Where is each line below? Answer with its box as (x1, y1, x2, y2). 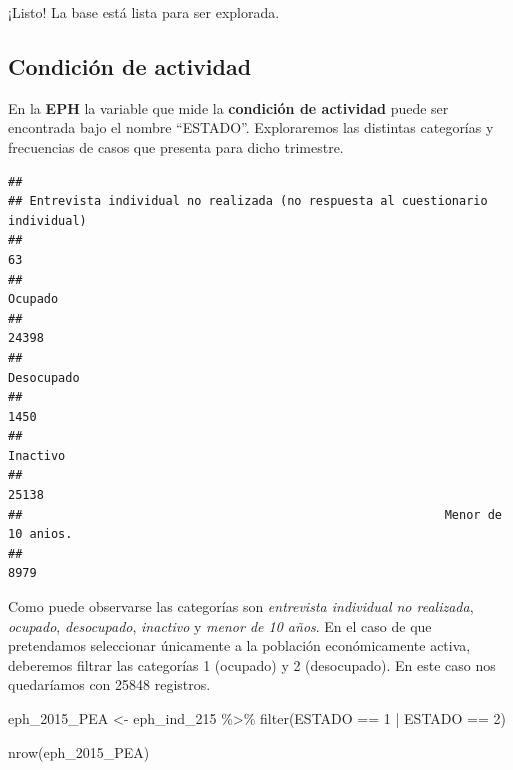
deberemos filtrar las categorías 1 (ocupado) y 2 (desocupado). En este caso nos (8, 654, 496, 675)
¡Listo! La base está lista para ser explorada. (8, 2, 280, 22)
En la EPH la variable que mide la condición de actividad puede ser (8, 97, 449, 118)
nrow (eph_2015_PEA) (8, 741, 150, 762)
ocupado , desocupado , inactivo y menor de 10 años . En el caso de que (8, 615, 432, 636)
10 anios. (8, 527, 73, 542)
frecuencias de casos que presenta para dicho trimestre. (8, 136, 344, 157)
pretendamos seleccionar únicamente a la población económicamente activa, (8, 635, 471, 656)
